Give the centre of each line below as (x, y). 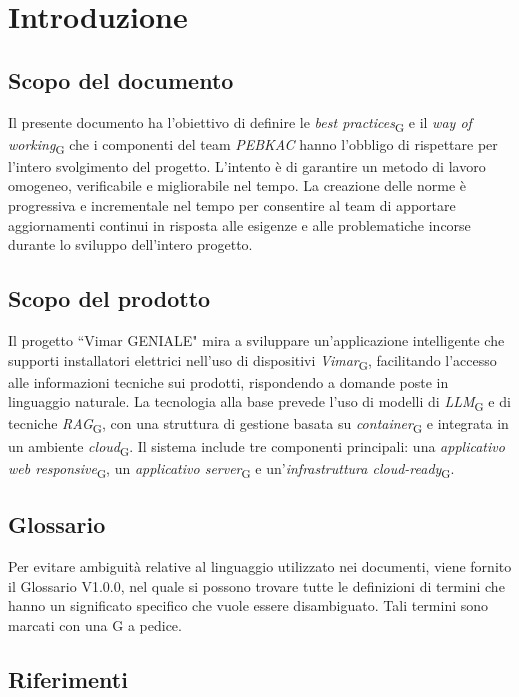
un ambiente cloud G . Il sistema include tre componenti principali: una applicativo (256, 447)
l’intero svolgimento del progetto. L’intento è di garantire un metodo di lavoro (247, 165)
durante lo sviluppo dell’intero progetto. (130, 244)
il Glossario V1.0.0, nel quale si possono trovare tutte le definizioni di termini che (256, 585)
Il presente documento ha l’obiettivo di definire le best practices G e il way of (240, 123)
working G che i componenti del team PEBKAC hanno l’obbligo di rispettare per (253, 145)
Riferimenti (68, 678)
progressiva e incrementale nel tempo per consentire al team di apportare (232, 205)
